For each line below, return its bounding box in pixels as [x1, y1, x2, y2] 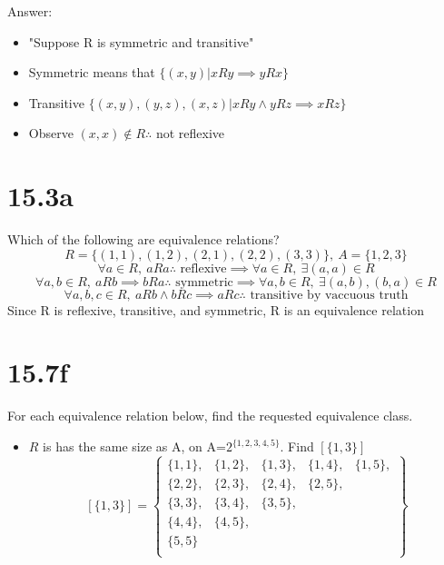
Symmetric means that [28, 63, 155, 82]
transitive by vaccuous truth [250, 288, 409, 302]
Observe [28, 124, 74, 143]
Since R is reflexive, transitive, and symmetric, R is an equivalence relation [7, 300, 424, 319]
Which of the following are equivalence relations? [7, 230, 280, 249]
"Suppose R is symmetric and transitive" [28, 32, 254, 51]
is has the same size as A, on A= [43, 437, 226, 455]
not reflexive [155, 124, 225, 143]
